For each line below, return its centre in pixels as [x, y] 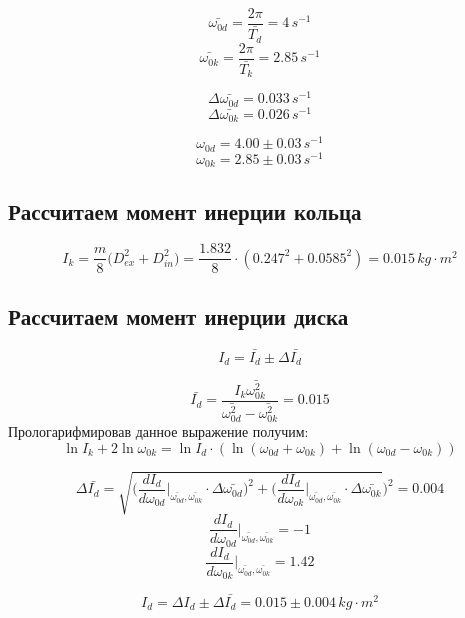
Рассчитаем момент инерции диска [178, 315]
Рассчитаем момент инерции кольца [185, 210]
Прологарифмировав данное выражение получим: [158, 431]
